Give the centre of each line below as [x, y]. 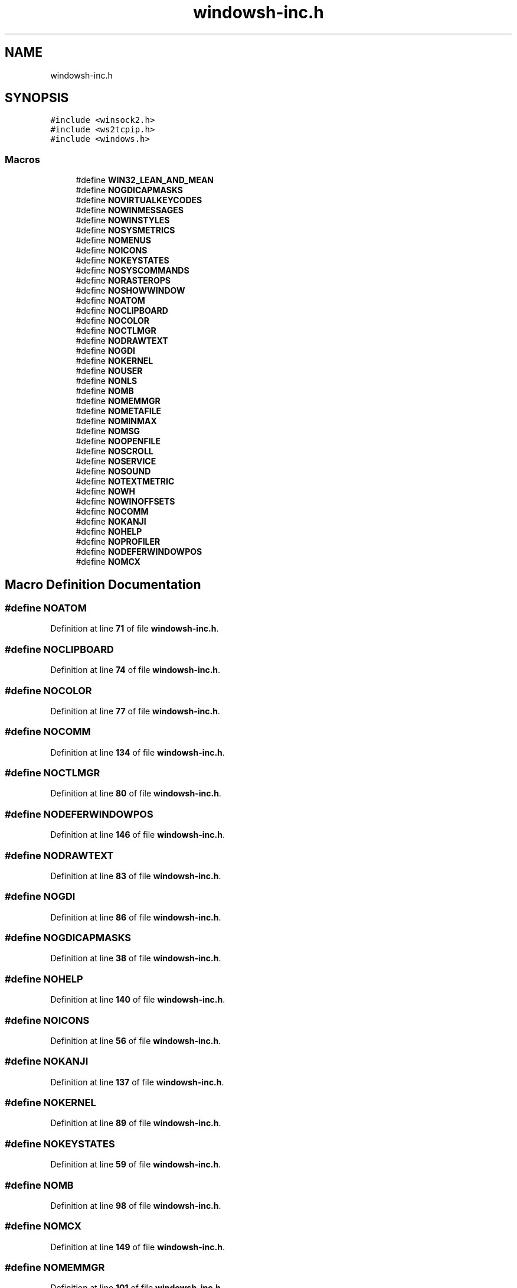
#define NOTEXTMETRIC [125, 482]
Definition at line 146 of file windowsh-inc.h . [138, 835]
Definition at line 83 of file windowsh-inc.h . [136, 876]
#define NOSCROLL [114, 451]
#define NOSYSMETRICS [125, 230]
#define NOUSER [109, 371]
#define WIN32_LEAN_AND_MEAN [145, 180]
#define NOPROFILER [118, 542]
